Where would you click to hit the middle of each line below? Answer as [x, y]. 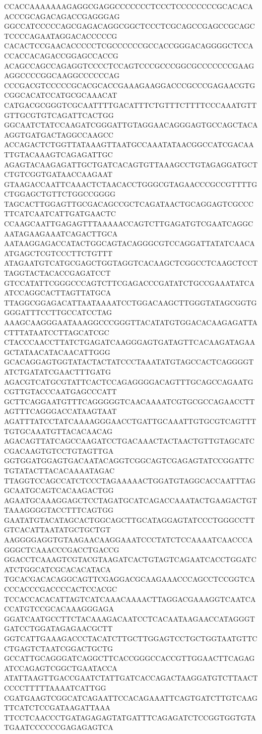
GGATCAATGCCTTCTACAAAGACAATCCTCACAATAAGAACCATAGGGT [129, 618]
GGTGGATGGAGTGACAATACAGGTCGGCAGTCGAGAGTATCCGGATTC [129, 461]
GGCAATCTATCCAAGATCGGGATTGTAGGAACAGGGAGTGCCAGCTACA [131, 125]
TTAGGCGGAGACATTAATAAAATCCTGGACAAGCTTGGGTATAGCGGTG [130, 302]
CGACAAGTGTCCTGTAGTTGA [59, 450]
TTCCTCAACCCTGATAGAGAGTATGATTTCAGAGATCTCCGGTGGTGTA [130, 717]
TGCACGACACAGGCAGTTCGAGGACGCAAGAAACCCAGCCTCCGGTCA [130, 579]
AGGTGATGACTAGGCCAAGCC [59, 134]
